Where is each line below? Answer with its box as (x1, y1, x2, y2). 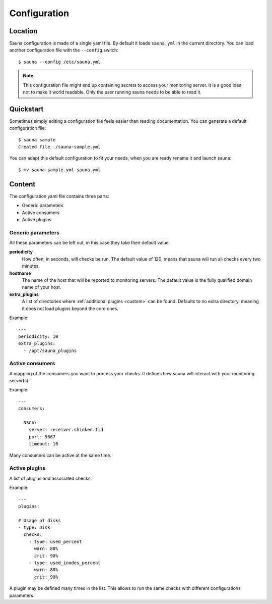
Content (9, 180, 36, 188)
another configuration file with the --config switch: (9, 47, 118, 53)
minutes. (22, 263, 40, 269)
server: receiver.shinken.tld (28, 427, 103, 433)
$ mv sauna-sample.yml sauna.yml (18, 167, 101, 173)
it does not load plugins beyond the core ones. (22, 306, 118, 312)
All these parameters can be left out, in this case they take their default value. (9, 240, 170, 246)
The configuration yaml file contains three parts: (9, 193, 109, 199)
